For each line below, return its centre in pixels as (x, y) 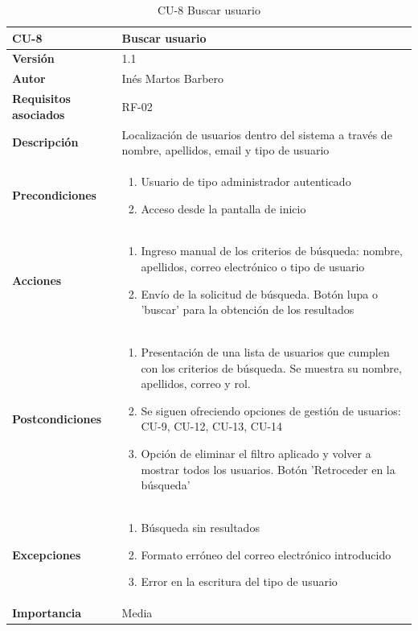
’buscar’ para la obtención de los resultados (248, 309)
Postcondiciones (57, 418)
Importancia (47, 613)
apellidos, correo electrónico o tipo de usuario (253, 267)
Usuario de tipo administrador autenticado (246, 181)
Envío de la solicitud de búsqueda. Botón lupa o (259, 293)
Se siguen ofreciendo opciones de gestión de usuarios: (271, 410)
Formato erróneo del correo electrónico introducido (266, 554)
